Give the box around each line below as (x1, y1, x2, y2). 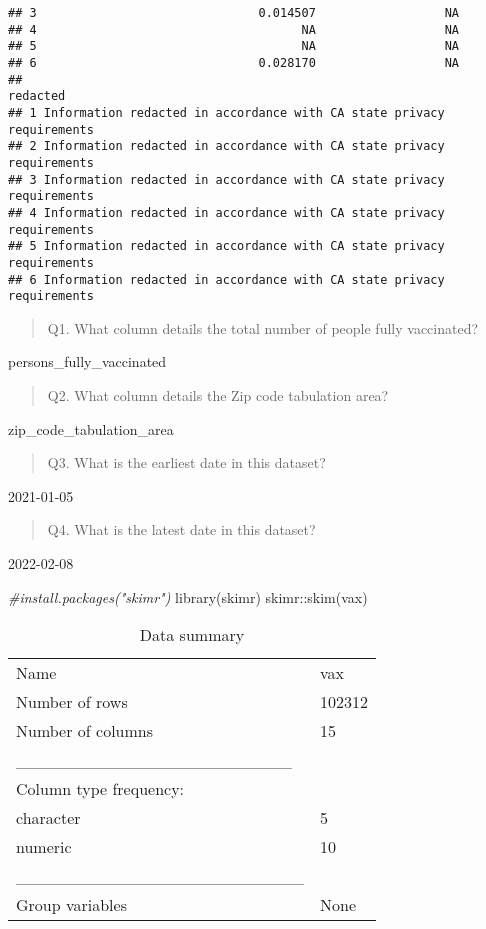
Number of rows (16, 690, 128, 714)
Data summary (139, 623, 245, 647)
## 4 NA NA (8, 22, 460, 37)
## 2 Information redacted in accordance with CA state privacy (8, 139, 445, 154)
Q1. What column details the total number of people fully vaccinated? (47, 317, 479, 338)
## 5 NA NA (8, 39, 460, 54)
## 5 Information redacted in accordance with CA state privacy (8, 239, 445, 254)
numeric (16, 835, 72, 859)
